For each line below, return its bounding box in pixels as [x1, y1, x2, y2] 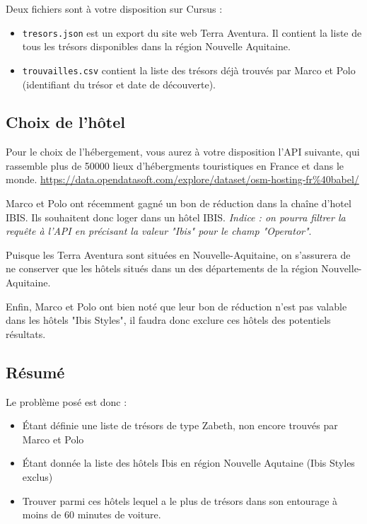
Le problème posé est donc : [6, 394, 127, 409]
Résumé [6, 361, 65, 383]
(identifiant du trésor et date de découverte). [22, 76, 216, 91]
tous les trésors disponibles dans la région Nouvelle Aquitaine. [22, 39, 291, 54]
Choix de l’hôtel [6, 111, 126, 133]
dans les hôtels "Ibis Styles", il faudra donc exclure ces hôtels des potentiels [6, 313, 331, 327]
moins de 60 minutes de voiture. [22, 507, 161, 522]
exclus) [22, 470, 53, 484]
